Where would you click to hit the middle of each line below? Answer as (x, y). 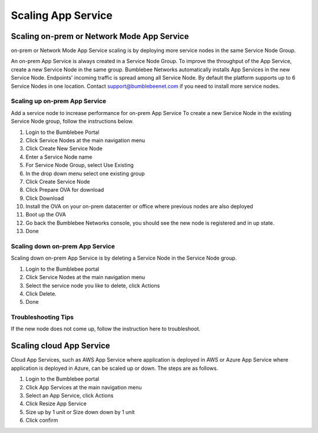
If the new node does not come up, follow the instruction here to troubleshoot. (106, 329)
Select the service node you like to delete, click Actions (93, 286)
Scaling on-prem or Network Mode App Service (100, 36)
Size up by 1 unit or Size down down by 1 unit (80, 412)
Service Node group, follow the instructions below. (72, 122)
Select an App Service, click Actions (70, 395)
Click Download (45, 198)
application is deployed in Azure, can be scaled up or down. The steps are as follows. (115, 368)
